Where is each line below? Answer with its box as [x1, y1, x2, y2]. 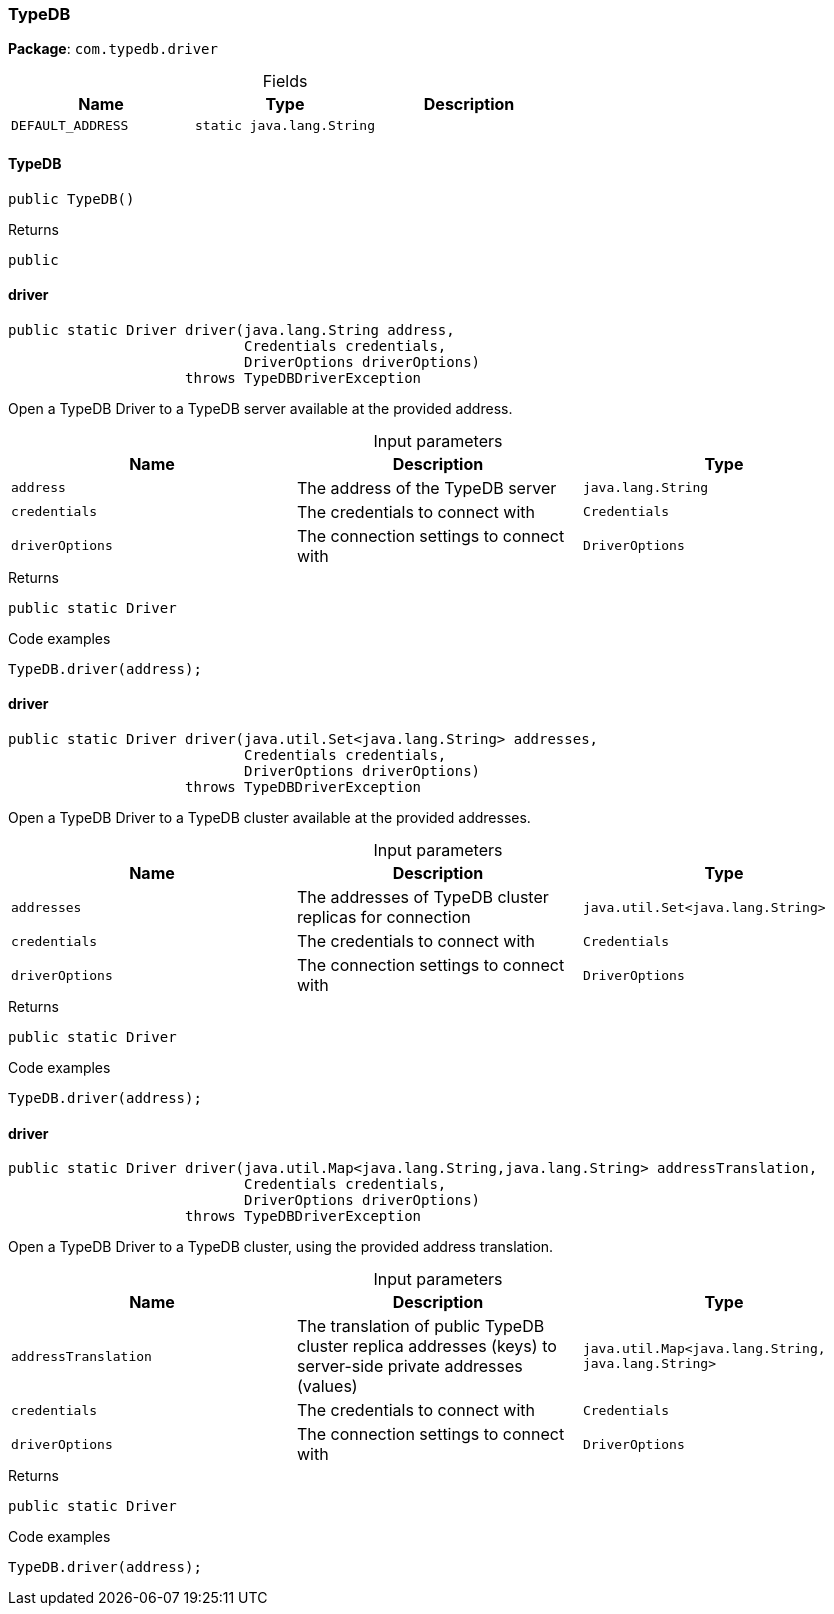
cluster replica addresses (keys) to [296, 1336, 557, 1357]
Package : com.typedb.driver [8, 40, 218, 58]
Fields [262, 71, 308, 92]
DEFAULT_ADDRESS [11, 118, 129, 134]
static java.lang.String [195, 118, 376, 134]
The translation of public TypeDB [296, 1316, 545, 1337]
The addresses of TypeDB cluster [296, 887, 549, 908]
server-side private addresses [296, 1356, 523, 1377]
